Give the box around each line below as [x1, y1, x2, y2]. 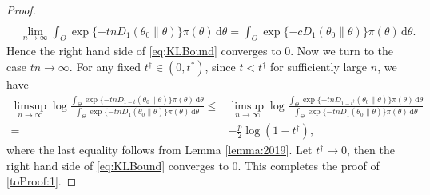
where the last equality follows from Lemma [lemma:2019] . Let [6, 141, 313, 158]
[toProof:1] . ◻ [6, 173, 77, 189]
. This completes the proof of [237, 157, 380, 173]
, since [205, 58, 236, 75]
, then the [347, 141, 395, 158]
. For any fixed [69, 58, 141, 75]
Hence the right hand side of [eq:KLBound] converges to [6, 42, 281, 59]
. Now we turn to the [290, 42, 394, 59]
